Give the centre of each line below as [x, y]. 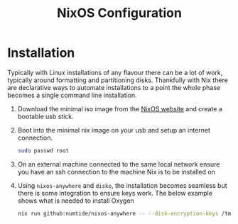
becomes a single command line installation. [72, 95]
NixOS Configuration [119, 13]
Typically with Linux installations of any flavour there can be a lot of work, [115, 72]
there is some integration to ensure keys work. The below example [115, 193]
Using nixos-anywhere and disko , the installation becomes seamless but [122, 185]
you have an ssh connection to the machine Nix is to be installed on [116, 172]
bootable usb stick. [45, 116]
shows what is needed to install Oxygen [76, 201]
